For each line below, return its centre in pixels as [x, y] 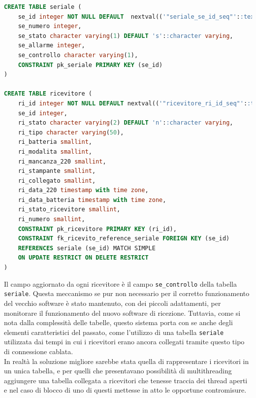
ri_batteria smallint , [55, 142]
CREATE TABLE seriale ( [43, 7]
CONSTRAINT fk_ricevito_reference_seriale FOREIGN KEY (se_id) [124, 239]
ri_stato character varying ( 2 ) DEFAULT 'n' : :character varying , [126, 123]
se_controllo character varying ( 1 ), [78, 55]
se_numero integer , [50, 26]
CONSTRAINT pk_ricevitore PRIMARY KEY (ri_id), [97, 229]
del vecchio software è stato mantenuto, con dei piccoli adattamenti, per [112, 303]
